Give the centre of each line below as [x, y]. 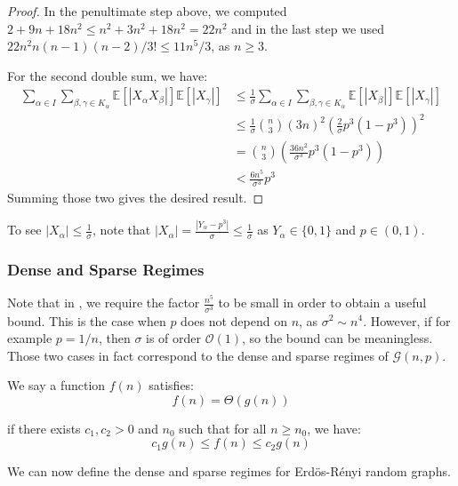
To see [24, 230]
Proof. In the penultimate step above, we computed [147, 11]
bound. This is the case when [87, 320]
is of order [174, 338]
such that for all [223, 428]
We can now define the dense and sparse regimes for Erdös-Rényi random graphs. [229, 471]
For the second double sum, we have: [108, 75]
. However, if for [407, 320]
